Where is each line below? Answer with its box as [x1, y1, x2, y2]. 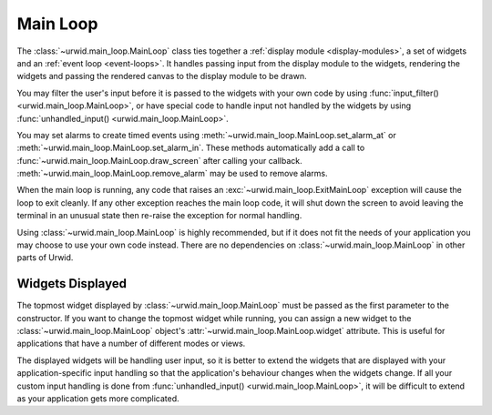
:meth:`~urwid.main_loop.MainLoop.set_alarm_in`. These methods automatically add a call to [16, 142, 365, 154]
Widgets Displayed [16, 276, 128, 291]
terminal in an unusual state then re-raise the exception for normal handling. [16, 210, 302, 221]
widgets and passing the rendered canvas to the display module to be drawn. [16, 71, 307, 82]
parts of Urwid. [16, 252, 74, 263]
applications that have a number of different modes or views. [16, 338, 246, 349]
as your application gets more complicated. [16, 393, 179, 404]
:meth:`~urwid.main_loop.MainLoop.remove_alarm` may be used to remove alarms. [16, 168, 328, 179]
